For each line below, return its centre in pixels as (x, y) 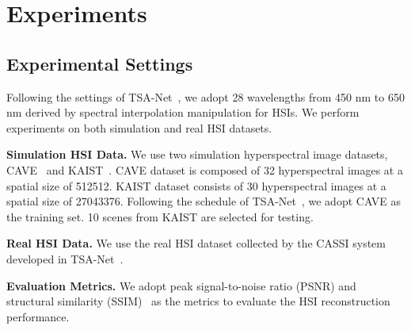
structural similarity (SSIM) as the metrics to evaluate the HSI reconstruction (198, 301)
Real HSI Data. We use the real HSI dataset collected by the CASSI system (196, 243)
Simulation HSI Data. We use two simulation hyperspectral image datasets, (197, 154)
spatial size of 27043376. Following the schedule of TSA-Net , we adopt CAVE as (204, 201)
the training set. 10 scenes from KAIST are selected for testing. (160, 216)
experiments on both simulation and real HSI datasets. (139, 127)
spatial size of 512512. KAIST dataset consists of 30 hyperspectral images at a (196, 185)
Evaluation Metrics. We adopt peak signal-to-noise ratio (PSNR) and (181, 285)
